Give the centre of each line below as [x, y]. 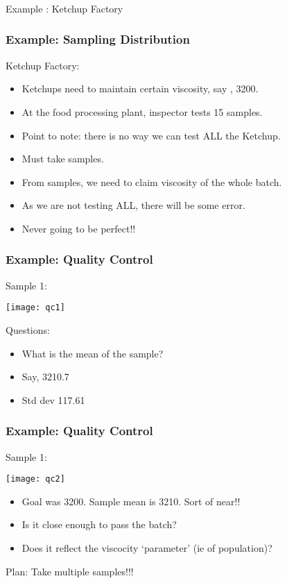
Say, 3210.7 [45, 377]
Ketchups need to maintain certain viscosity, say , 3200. [140, 88]
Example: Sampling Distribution [98, 39]
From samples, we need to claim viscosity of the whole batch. [152, 181]
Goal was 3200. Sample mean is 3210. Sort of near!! [131, 501]
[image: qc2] [35, 479]
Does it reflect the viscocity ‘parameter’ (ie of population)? [147, 547]
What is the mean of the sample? [93, 353]
